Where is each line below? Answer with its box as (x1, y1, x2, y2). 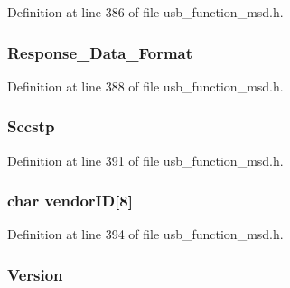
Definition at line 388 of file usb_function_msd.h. (7, 76, 284, 95)
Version (7, 263, 63, 285)
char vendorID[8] (7, 189, 133, 212)
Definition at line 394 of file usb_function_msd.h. (7, 225, 284, 244)
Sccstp (7, 115, 55, 138)
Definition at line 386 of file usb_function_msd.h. (7, 3, 284, 21)
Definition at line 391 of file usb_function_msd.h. (7, 150, 284, 169)
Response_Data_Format (7, 41, 193, 63)
